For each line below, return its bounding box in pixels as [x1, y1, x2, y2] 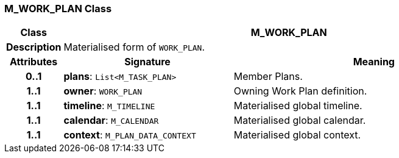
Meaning [353, 56, 395, 68]
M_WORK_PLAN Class [4, 2, 112, 15]
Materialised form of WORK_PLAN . [63, 41, 205, 54]
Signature [124, 56, 171, 68]
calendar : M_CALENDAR [63, 114, 159, 127]
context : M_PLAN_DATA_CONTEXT [63, 129, 196, 142]
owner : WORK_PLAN [63, 85, 143, 98]
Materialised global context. [233, 129, 361, 142]
